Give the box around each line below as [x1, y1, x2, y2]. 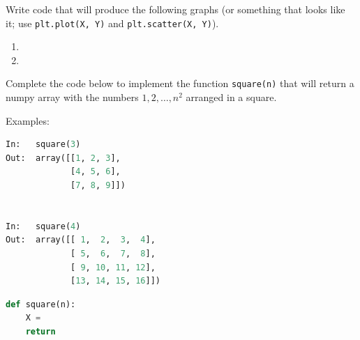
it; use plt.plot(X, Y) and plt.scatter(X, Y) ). [6, 15, 219, 30]
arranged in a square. [186, 90, 277, 105]
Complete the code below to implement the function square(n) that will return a [6, 76, 354, 91]
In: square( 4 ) [6, 221, 81, 231]
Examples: [6, 113, 50, 127]
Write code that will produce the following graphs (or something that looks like [6, 2, 345, 16]
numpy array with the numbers [6, 90, 139, 105]
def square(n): [6, 299, 76, 309]
